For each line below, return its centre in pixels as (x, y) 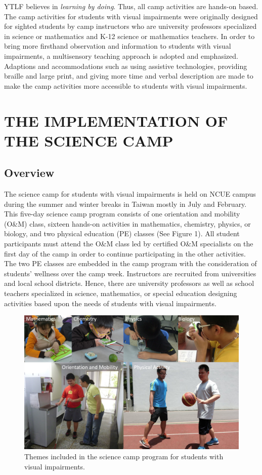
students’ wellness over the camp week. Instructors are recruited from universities (130, 273)
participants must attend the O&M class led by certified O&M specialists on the (129, 244)
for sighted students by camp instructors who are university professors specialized (130, 26)
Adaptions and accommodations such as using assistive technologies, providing (126, 66)
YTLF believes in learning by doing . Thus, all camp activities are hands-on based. (131, 6)
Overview (29, 173)
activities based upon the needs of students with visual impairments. (110, 303)
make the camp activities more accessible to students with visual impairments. (126, 85)
